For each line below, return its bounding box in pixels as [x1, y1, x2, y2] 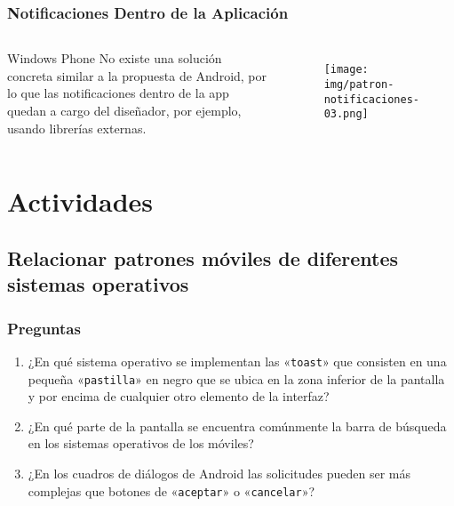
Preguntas [7, 317, 81, 339]
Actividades [7, 183, 154, 220]
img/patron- [323, 77, 394, 91]
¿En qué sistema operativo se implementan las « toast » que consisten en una [28, 351, 447, 370]
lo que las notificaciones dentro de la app [7, 84, 229, 102]
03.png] [323, 108, 369, 121]
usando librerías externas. [7, 118, 147, 137]
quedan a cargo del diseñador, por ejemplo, [7, 101, 242, 119]
